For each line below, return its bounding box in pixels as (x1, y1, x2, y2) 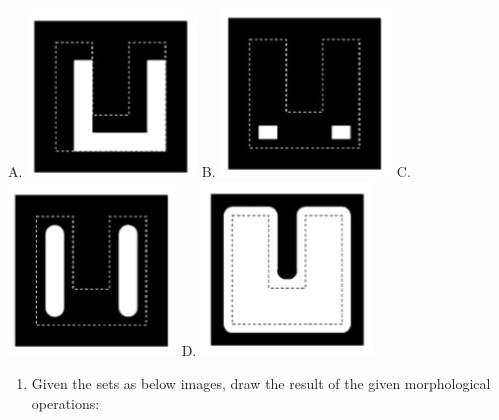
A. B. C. (8, 161, 411, 181)
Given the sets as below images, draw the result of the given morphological (31, 373, 491, 394)
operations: (31, 392, 100, 413)
